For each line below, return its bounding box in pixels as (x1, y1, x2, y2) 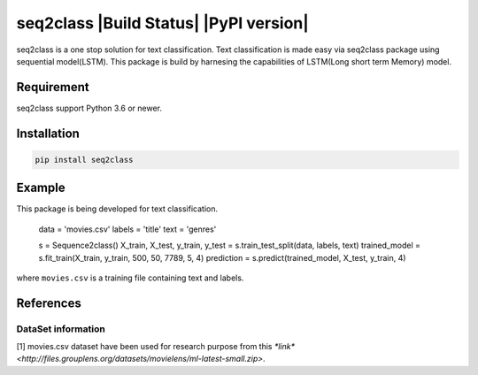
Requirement (16, 80, 90, 95)
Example (16, 180, 66, 195)
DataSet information (16, 323, 105, 335)
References (16, 295, 81, 310)
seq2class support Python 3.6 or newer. (16, 103, 163, 113)
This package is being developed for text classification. (16, 203, 219, 214)
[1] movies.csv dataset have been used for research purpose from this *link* (16, 341, 296, 352)
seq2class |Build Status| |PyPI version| (16, 13, 309, 33)
